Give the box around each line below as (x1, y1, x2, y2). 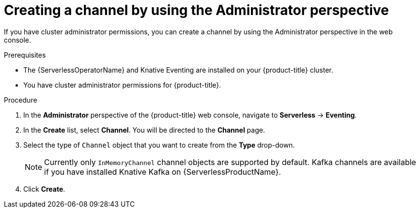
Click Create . (23, 184, 65, 193)
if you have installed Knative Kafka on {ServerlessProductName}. (44, 167, 281, 177)
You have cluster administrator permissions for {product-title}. (23, 80, 221, 89)
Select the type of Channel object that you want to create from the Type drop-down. (23, 140, 295, 149)
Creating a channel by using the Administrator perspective (4, 2, 389, 18)
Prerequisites (4, 50, 46, 59)
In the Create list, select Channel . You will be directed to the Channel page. (23, 125, 265, 134)
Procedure (4, 95, 37, 104)
